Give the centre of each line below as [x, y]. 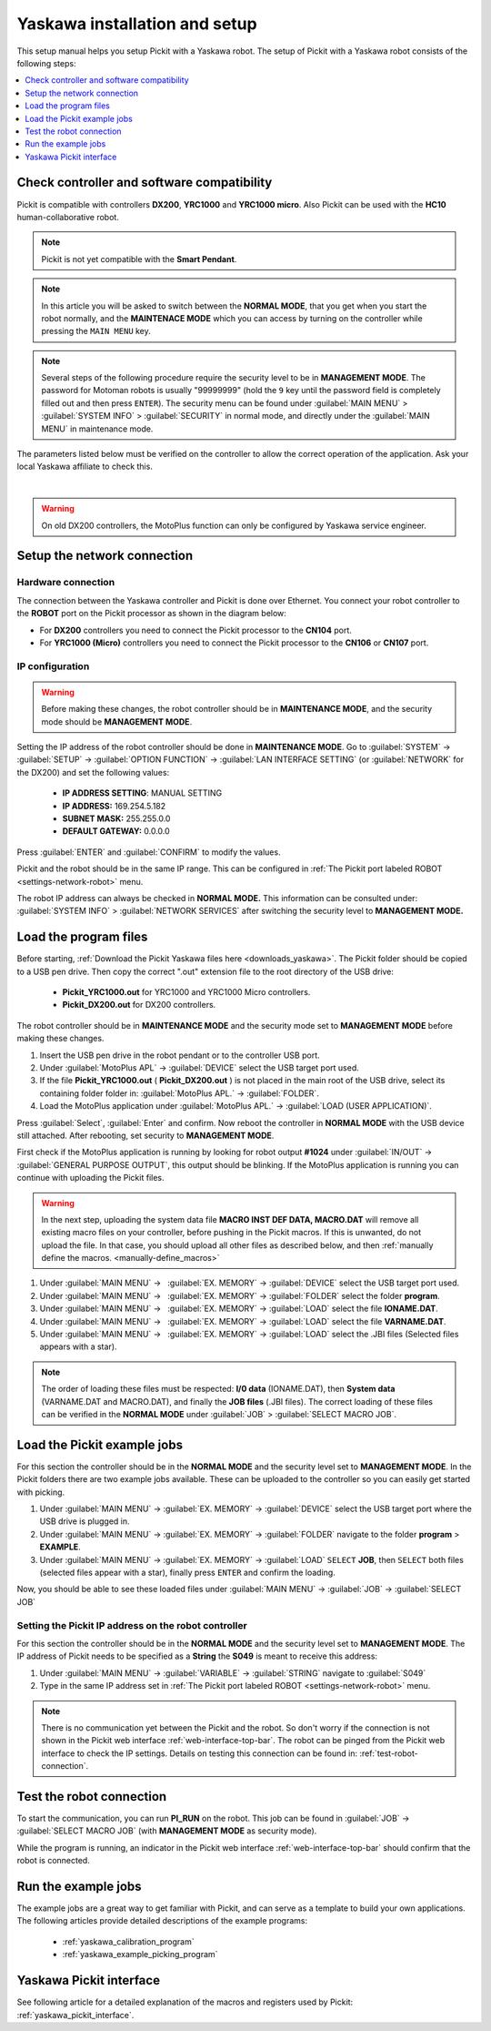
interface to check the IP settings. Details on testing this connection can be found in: [200, 1753]
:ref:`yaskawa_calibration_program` [128, 1941]
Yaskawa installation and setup [137, 24]
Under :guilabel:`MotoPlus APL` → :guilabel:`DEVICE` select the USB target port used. [199, 1068]
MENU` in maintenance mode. [97, 429]
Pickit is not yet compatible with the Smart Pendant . [139, 259]
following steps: [46, 63]
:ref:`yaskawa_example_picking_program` [140, 1955]
